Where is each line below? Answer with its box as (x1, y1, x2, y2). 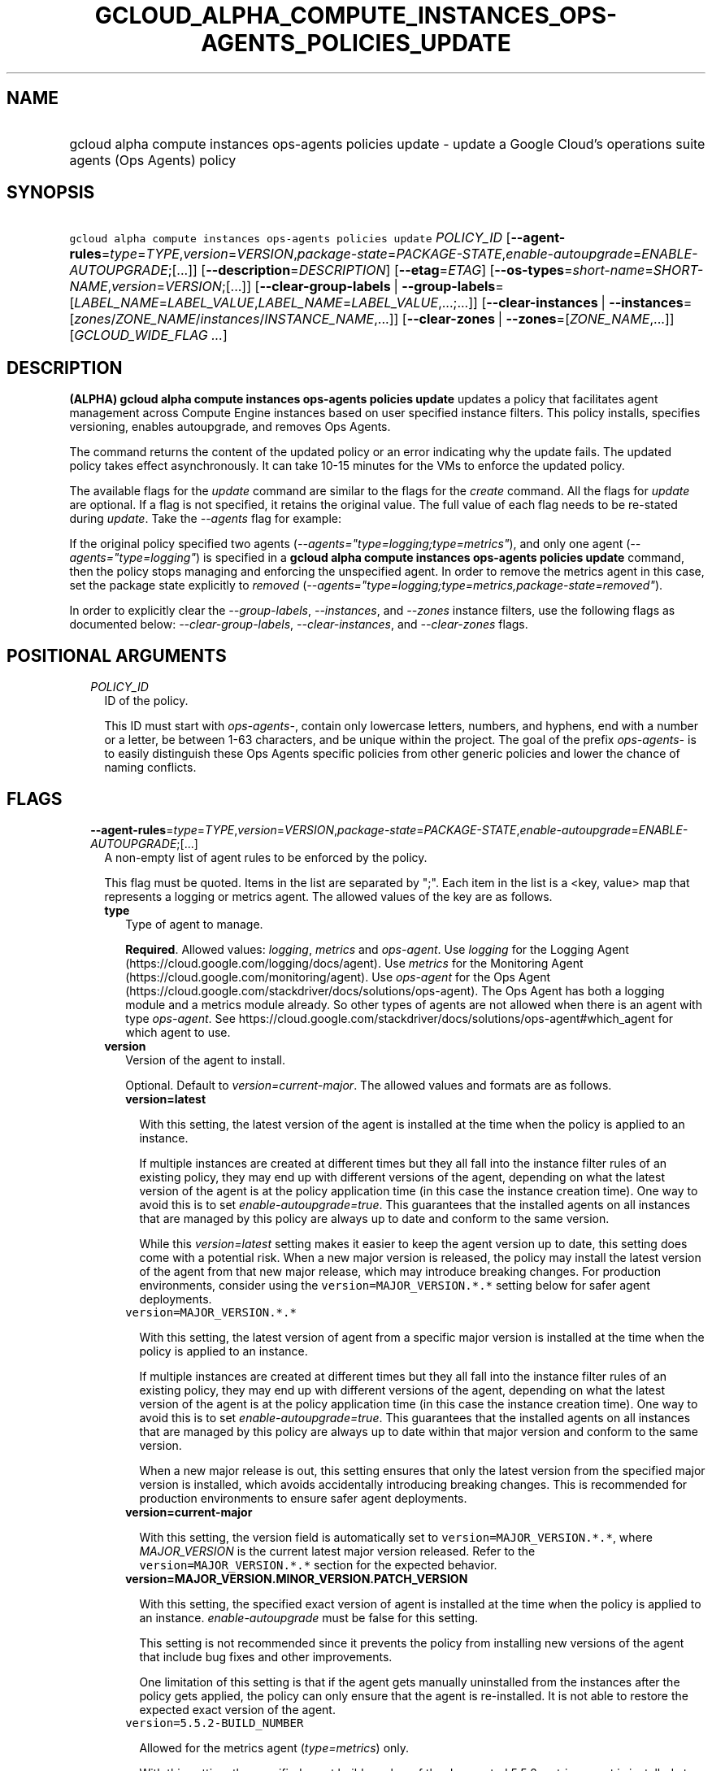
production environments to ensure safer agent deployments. (139, 1490, 467, 1505)
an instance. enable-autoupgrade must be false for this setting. (139, 1610, 479, 1625)
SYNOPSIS (7, 182, 95, 203)
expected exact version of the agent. (139, 1702, 336, 1717)
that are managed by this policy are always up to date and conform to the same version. (139, 1211, 610, 1225)
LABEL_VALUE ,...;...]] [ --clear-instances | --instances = (351, 294, 692, 311)
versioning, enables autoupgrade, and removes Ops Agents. (69, 420, 391, 434)
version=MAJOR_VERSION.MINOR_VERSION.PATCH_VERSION (125, 1571, 468, 1586)
